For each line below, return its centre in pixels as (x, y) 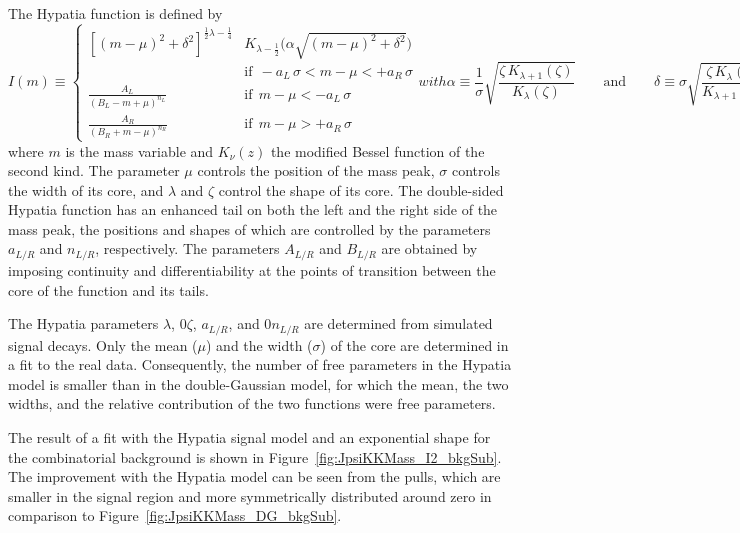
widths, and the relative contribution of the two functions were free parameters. (252, 403)
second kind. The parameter (94, 170)
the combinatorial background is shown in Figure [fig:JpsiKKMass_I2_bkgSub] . (255, 456)
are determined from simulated (398, 323)
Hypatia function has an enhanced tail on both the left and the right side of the (253, 209)
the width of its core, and (86, 189)
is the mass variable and (139, 150)
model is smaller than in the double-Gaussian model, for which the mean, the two (258, 383)
